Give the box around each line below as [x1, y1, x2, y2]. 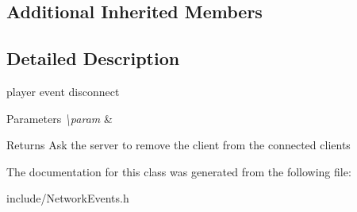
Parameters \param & [6, 110, 113, 126]
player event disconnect [6, 83, 120, 99]
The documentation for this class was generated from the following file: [6, 163, 351, 179]
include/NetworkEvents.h [6, 190, 129, 206]
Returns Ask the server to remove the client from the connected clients [6, 137, 351, 153]
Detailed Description [6, 46, 180, 71]
